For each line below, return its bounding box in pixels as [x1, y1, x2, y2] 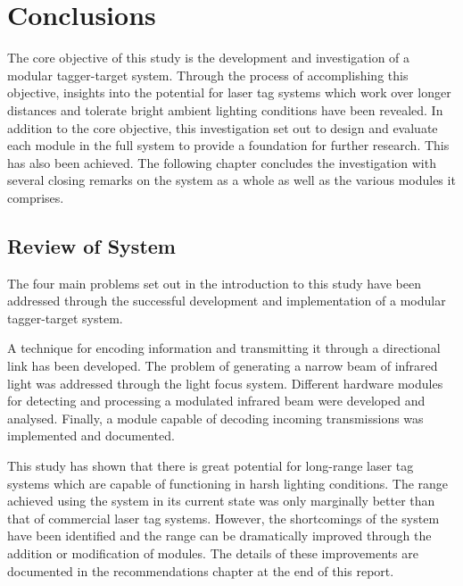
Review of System [7, 231, 176, 259]
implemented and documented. [7, 426, 175, 445]
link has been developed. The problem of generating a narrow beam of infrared [7, 356, 438, 375]
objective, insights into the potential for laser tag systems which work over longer [7, 83, 451, 102]
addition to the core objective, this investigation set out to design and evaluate [7, 118, 438, 137]
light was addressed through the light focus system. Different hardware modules [7, 373, 443, 392]
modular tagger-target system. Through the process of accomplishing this [7, 65, 409, 84]
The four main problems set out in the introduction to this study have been [7, 273, 422, 292]
